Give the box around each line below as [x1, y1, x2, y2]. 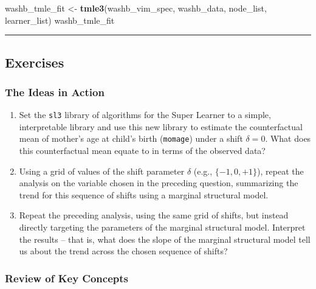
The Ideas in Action [5, 84, 105, 99]
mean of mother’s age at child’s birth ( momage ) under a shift [19, 132, 243, 145]
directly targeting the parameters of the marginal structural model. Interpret [19, 221, 306, 234]
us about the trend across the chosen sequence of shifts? [19, 245, 228, 257]
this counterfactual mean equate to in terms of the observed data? [19, 144, 266, 157]
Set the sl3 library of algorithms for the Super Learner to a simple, [19, 108, 271, 121]
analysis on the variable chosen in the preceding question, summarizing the [19, 176, 298, 189]
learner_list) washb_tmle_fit [5, 13, 115, 26]
